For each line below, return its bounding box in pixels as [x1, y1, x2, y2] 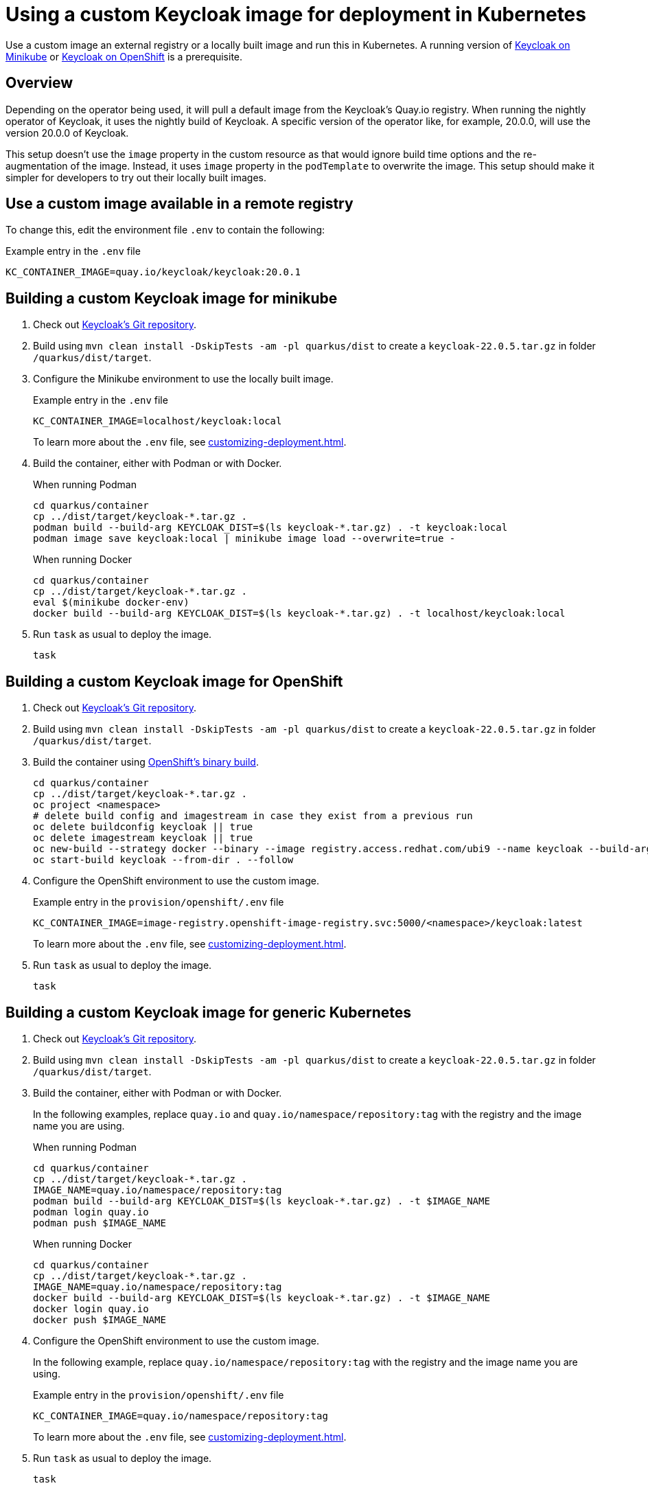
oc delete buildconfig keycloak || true [33, 821, 253, 833]
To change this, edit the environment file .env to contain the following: [5, 224, 325, 236]
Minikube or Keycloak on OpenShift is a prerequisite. [5, 50, 243, 62]
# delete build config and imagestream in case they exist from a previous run [33, 810, 473, 822]
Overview [5, 74, 73, 92]
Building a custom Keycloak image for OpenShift [5, 672, 343, 690]
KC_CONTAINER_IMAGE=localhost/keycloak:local [33, 415, 282, 427]
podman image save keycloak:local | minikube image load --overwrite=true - [33, 533, 456, 545]
